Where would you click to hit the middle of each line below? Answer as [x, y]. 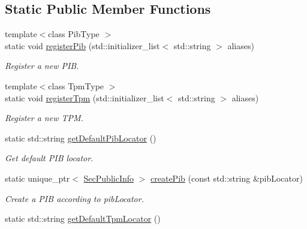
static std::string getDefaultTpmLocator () [83, 219]
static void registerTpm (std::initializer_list [85, 97]
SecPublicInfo [109, 178]
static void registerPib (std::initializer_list [82, 45]
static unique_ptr [37, 178]
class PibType [74, 34]
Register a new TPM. [44, 118]
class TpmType [76, 85]
